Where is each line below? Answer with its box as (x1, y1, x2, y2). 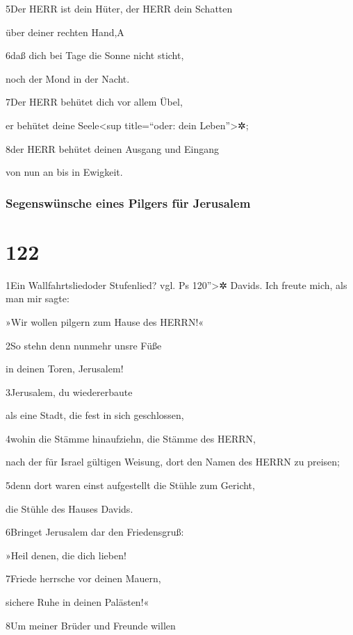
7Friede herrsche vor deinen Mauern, (6, 571, 161, 586)
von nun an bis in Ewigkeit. (6, 165, 123, 179)
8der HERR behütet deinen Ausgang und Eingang (6, 141, 219, 156)
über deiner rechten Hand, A (6, 24, 124, 39)
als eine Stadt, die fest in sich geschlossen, (6, 408, 184, 422)
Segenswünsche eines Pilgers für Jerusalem (6, 194, 251, 211)
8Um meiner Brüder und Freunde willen (6, 618, 176, 632)
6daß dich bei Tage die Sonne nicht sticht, (6, 48, 184, 63)
